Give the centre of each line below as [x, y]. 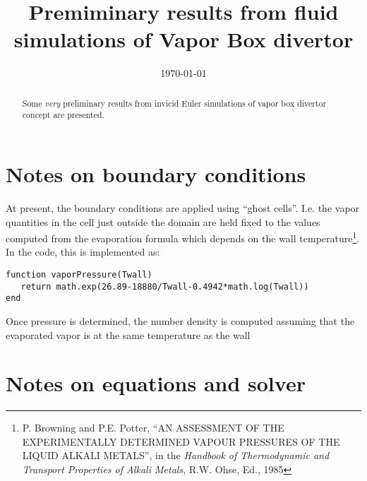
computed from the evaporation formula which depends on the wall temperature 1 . [183, 237]
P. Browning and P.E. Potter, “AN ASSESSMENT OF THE [153, 428]
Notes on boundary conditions [156, 174]
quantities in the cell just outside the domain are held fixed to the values [163, 221]
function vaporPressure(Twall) [79, 274]
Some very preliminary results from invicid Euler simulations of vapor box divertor [174, 103]
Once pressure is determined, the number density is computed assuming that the [180, 320]
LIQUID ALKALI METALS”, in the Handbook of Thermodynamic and [176, 455]
